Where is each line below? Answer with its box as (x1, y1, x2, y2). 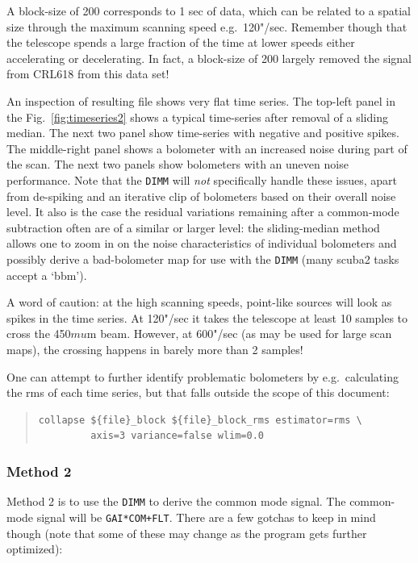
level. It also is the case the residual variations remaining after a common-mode (6, 203, 399, 220)
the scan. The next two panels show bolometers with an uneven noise (6, 156, 349, 173)
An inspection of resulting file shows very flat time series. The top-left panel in (6, 92, 396, 109)
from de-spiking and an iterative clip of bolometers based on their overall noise (6, 187, 396, 204)
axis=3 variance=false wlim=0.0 (90, 430, 264, 442)
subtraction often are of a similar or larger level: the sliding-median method (6, 219, 380, 236)
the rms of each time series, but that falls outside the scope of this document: (6, 384, 390, 401)
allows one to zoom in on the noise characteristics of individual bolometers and (6, 235, 397, 252)
